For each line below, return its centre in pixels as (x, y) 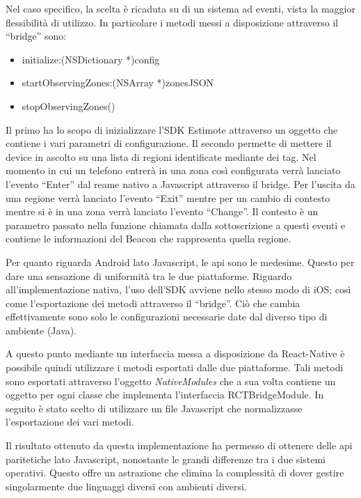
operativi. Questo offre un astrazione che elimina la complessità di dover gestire (175, 473)
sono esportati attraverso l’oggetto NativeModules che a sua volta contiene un (171, 381)
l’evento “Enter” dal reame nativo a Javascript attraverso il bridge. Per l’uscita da (180, 184)
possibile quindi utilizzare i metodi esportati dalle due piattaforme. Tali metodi (175, 367)
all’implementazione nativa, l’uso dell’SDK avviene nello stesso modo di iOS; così (178, 289)
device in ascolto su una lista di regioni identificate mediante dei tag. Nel (161, 156)
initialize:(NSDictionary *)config (91, 59)
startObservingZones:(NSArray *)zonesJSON (118, 83)
